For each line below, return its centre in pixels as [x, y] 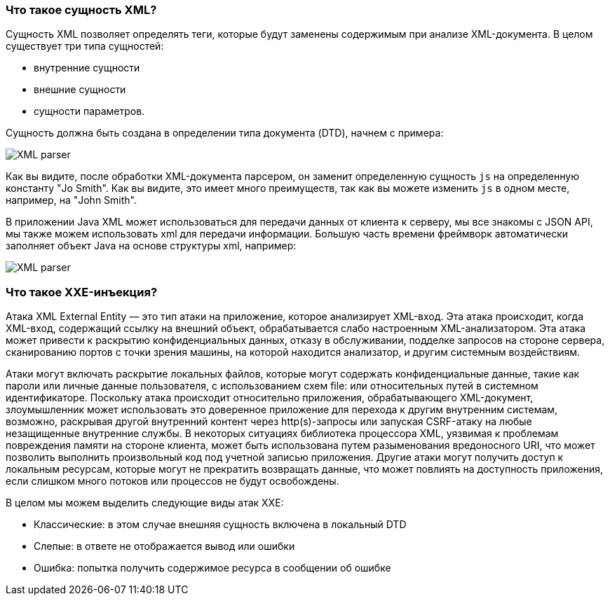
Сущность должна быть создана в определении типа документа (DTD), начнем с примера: [225, 133]
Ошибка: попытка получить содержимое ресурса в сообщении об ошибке [212, 568]
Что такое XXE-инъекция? [82, 292]
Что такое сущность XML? [81, 10]
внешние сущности [80, 90]
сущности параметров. [89, 111]
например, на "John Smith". [71, 200]
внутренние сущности [87, 68]
